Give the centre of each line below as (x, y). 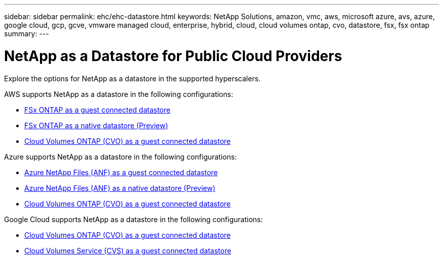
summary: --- (27, 34)
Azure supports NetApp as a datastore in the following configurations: (121, 157)
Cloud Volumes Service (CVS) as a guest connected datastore (128, 250)
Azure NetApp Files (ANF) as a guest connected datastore (121, 172)
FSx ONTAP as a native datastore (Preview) (96, 125)
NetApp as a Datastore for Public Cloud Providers (173, 56)
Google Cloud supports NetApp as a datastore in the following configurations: (134, 219)
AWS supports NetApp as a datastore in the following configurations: (119, 94)
